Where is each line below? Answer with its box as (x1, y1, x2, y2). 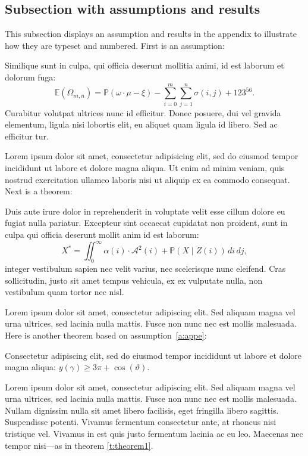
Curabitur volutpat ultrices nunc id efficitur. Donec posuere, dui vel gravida (5, 106, 281, 119)
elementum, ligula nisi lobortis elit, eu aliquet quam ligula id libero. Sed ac (5, 118, 278, 131)
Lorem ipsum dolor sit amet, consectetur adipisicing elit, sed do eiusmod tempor (5, 150, 298, 162)
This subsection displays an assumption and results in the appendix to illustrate (5, 27, 297, 40)
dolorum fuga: (5, 70, 56, 83)
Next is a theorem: (5, 185, 73, 197)
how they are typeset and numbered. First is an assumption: (5, 39, 225, 51)
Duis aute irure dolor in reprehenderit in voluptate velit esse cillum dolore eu (5, 204, 285, 217)
